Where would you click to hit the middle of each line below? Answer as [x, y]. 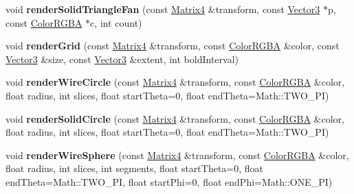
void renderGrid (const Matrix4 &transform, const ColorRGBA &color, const [173, 46]
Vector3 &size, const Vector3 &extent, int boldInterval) [122, 59]
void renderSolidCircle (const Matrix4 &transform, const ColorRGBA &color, [175, 118]
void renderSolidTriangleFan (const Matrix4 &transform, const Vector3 [163, 9]
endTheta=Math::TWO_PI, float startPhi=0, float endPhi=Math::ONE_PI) [169, 181]
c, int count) [116, 22]
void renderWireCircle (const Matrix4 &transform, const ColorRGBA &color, [175, 82]
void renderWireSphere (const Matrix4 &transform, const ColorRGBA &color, [177, 155]
